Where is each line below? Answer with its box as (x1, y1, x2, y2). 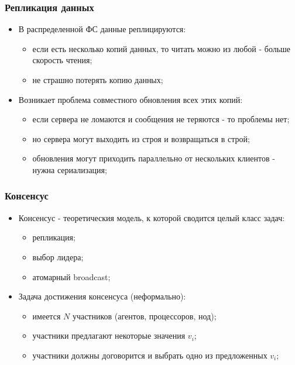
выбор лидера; (32, 250, 84, 263)
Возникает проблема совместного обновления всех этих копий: (18, 93, 243, 105)
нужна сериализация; (32, 163, 107, 175)
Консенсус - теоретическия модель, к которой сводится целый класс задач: (18, 211, 285, 223)
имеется (32, 309, 61, 322)
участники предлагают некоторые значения (32, 329, 186, 342)
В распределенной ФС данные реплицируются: (18, 23, 186, 35)
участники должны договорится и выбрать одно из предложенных (32, 349, 267, 361)
